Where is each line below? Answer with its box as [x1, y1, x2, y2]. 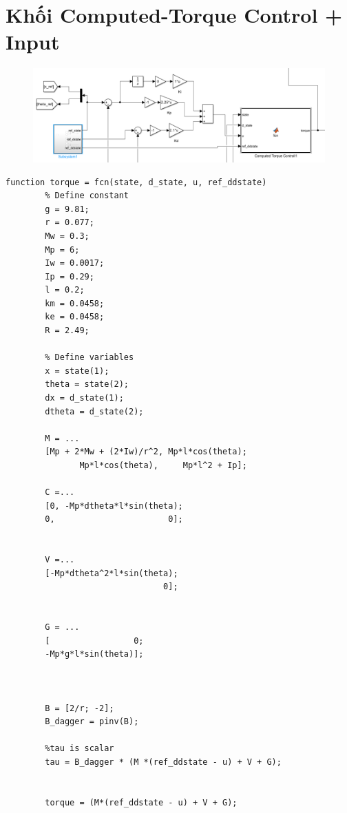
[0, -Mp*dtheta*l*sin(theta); [45, 500, 183, 511]
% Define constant [45, 191, 129, 201]
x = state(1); [45, 366, 109, 376]
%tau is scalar [45, 743, 114, 754]
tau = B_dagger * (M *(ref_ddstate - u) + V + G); [45, 757, 282, 768]
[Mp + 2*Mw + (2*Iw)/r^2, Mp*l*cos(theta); [45, 447, 247, 457]
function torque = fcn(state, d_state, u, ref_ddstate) [6, 177, 267, 187]
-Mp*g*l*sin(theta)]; [45, 649, 144, 659]
